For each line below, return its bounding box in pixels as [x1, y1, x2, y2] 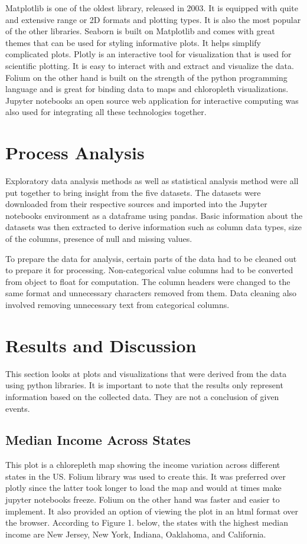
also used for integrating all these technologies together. [5, 106, 207, 118]
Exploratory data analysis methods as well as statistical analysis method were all [5, 175, 299, 187]
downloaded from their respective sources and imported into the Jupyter [5, 198, 267, 210]
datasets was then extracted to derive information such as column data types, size [5, 221, 302, 233]
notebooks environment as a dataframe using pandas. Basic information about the [5, 209, 303, 221]
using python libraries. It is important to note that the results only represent [5, 379, 283, 391]
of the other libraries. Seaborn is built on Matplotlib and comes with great [5, 25, 275, 37]
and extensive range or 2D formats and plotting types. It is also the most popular [5, 13, 301, 25]
